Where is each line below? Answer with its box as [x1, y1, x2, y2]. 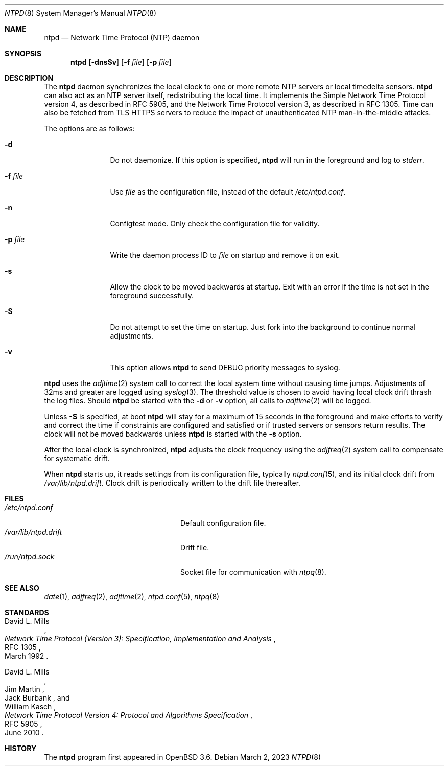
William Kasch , [5, 702, 56, 711]
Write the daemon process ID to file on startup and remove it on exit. [110, 251, 340, 259]
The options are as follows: [44, 124, 135, 133]
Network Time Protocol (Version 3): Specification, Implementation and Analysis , [5, 634, 276, 643]
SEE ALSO [5, 584, 39, 592]
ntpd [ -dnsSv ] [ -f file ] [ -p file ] [70, 58, 172, 66]
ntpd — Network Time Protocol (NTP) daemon [44, 33, 200, 42]
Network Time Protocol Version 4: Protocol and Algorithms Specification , [5, 711, 253, 719]
